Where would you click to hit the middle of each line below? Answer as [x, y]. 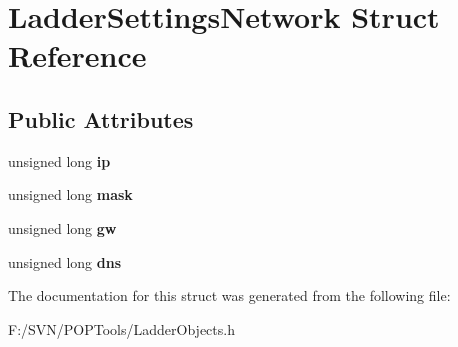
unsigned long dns [65, 261]
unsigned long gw [62, 227]
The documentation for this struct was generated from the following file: [229, 295]
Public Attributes [101, 118]
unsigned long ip [59, 160]
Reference [77, 55]
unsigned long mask [70, 194]
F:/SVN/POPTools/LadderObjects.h [121, 328]
